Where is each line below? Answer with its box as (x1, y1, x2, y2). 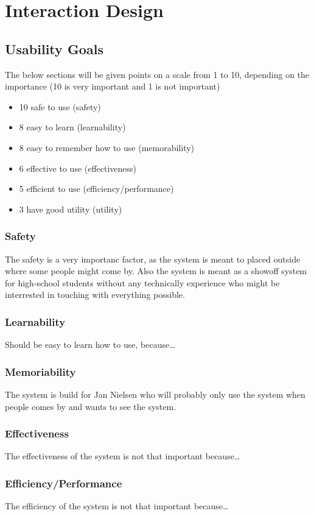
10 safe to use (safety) (19, 100, 101, 113)
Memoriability (5, 364, 76, 379)
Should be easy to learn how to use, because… (5, 338, 175, 351)
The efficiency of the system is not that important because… (5, 500, 229, 512)
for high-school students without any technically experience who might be (5, 276, 280, 289)
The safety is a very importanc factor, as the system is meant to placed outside (5, 252, 301, 265)
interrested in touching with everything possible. (5, 288, 185, 301)
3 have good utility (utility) (19, 202, 122, 215)
